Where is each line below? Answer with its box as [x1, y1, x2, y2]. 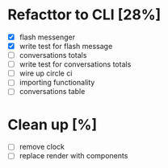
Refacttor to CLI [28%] [7, 6, 162, 24]
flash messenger [19, 32, 76, 42]
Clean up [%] [7, 115, 98, 133]
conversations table [19, 87, 86, 96]
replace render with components [19, 151, 128, 161]
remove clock [19, 142, 65, 152]
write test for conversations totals [19, 59, 132, 69]
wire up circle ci [19, 68, 73, 78]
